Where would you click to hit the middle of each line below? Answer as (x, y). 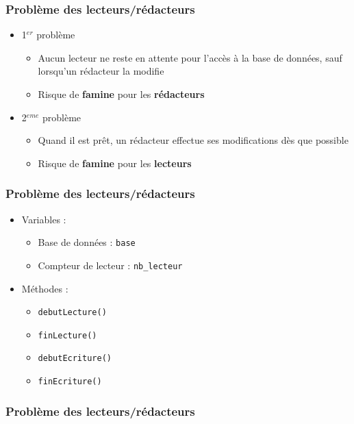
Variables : (44, 219)
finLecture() (67, 335)
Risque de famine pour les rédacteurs (121, 94)
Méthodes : (45, 288)
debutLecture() (72, 313)
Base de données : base (87, 242)
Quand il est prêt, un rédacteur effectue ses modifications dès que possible (193, 140)
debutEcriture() (75, 359)
